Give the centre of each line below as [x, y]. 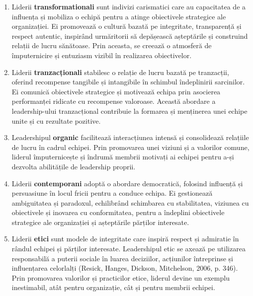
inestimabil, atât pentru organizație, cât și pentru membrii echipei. [113, 287]
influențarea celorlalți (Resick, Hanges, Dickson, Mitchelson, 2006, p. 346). [125, 268]
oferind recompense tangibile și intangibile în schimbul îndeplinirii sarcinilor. [128, 82]
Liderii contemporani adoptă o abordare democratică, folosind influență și [127, 183]
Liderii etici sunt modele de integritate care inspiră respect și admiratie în [125, 239]
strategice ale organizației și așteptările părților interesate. [100, 222]
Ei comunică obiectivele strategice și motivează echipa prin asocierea [116, 91]
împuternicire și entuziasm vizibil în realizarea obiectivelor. [102, 55]
